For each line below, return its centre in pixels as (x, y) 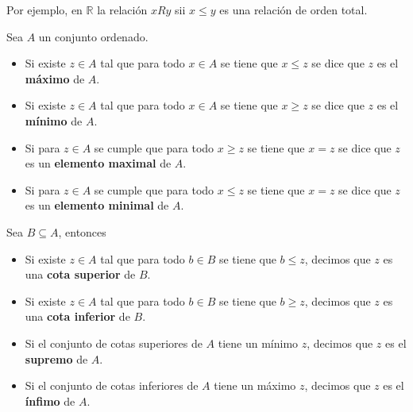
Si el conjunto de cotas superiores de (114, 343)
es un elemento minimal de (97, 205)
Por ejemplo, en (44, 10)
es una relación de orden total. (293, 10)
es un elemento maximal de (98, 163)
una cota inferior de (77, 316)
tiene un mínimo (258, 343)
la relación (122, 10)
